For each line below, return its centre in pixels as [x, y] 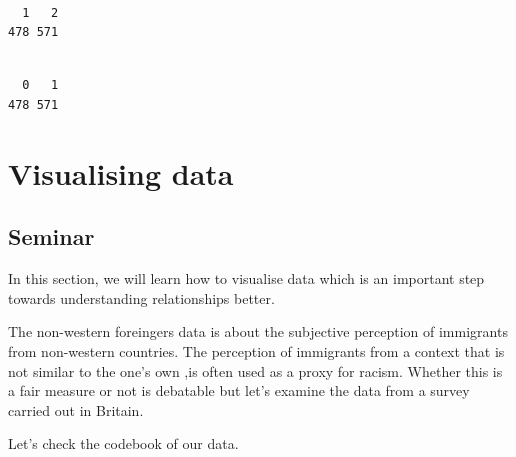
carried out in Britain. [76, 409]
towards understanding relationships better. [141, 297]
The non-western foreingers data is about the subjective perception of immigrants [258, 331]
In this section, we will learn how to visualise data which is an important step [246, 278]
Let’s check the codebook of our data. [123, 443]
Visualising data [121, 172]
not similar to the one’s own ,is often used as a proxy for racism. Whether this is [255, 370]
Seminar [51, 236]
